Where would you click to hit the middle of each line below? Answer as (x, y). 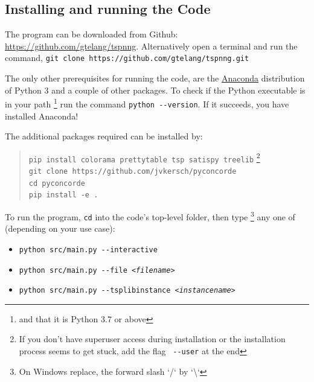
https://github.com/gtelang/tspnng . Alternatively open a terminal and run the (151, 46)
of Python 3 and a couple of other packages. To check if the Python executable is (155, 90)
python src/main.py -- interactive (88, 250)
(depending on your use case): (60, 228)
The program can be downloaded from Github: (91, 34)
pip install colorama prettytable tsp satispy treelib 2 (144, 157)
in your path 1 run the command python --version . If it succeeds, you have (147, 103)
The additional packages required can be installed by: (104, 136)
